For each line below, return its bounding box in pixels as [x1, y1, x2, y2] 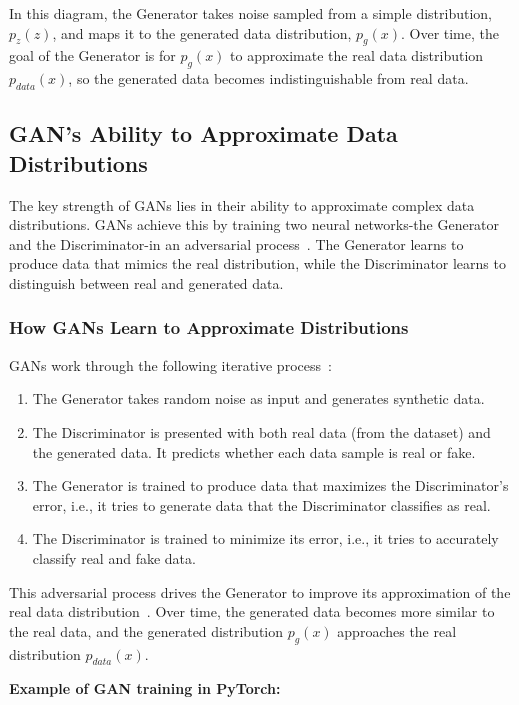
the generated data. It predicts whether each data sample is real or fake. [32, 441, 476, 462]
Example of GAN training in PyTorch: [9, 678, 281, 699]
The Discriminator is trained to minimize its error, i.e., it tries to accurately [32, 528, 499, 549]
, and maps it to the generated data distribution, [52, 22, 352, 43]
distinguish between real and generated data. [9, 272, 284, 293]
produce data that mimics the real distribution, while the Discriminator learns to [9, 253, 506, 274]
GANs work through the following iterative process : [9, 354, 332, 375]
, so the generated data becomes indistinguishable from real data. [68, 68, 469, 89]
